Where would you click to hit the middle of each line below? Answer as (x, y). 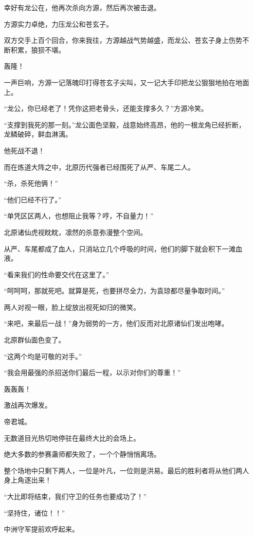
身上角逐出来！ (28, 480)
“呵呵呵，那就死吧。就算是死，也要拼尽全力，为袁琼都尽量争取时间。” (115, 291)
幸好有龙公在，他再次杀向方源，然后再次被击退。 (82, 7)
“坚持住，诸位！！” (35, 512)
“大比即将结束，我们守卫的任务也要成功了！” (75, 496)
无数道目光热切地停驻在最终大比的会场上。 (72, 438)
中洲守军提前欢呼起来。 (41, 529)
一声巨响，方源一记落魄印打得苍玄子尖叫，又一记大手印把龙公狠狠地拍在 (120, 82)
